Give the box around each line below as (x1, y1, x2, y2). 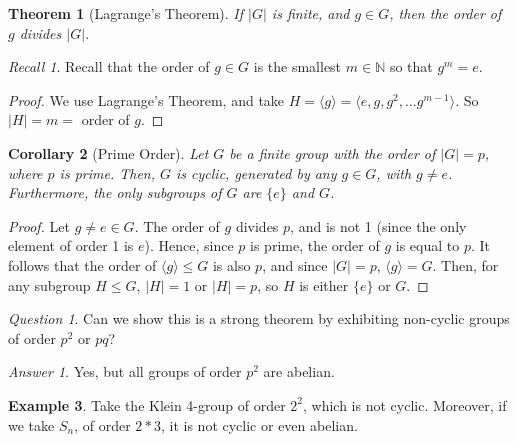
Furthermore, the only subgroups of (8, 182, 222, 203)
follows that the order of (8, 254, 157, 275)
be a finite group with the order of (229, 142, 436, 163)
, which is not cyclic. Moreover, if (303, 394, 507, 415)
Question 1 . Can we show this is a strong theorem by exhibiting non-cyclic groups (8, 308, 510, 329)
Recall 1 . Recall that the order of (8, 56, 210, 77)
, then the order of (389, 3, 502, 23)
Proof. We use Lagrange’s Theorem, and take (8, 89, 285, 110)
